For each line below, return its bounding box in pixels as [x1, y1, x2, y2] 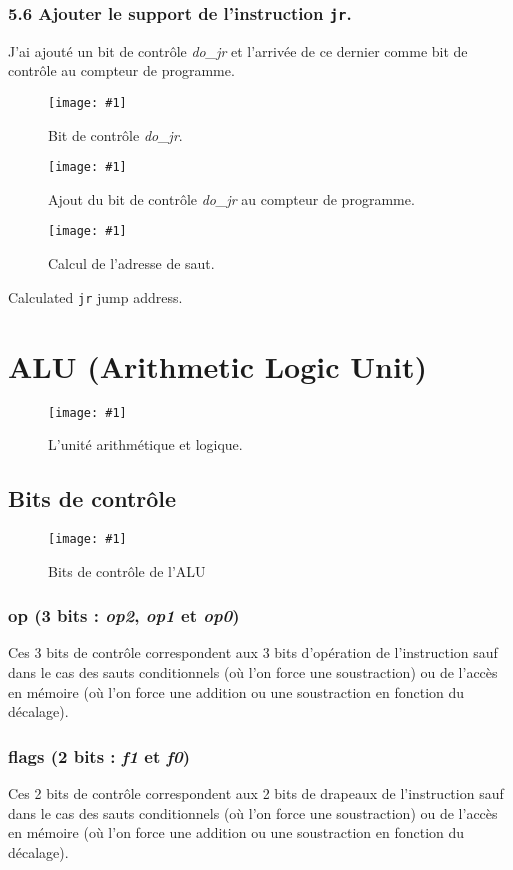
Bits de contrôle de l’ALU [48, 560, 206, 581]
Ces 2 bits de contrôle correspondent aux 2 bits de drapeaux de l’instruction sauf [8, 783, 504, 804]
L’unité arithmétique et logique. [48, 434, 243, 455]
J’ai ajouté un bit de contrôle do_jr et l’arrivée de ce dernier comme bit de [8, 40, 468, 61]
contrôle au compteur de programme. [8, 60, 235, 81]
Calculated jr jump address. [8, 286, 183, 307]
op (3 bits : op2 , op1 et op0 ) [8, 603, 240, 628]
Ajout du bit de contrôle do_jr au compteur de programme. [48, 188, 415, 209]
